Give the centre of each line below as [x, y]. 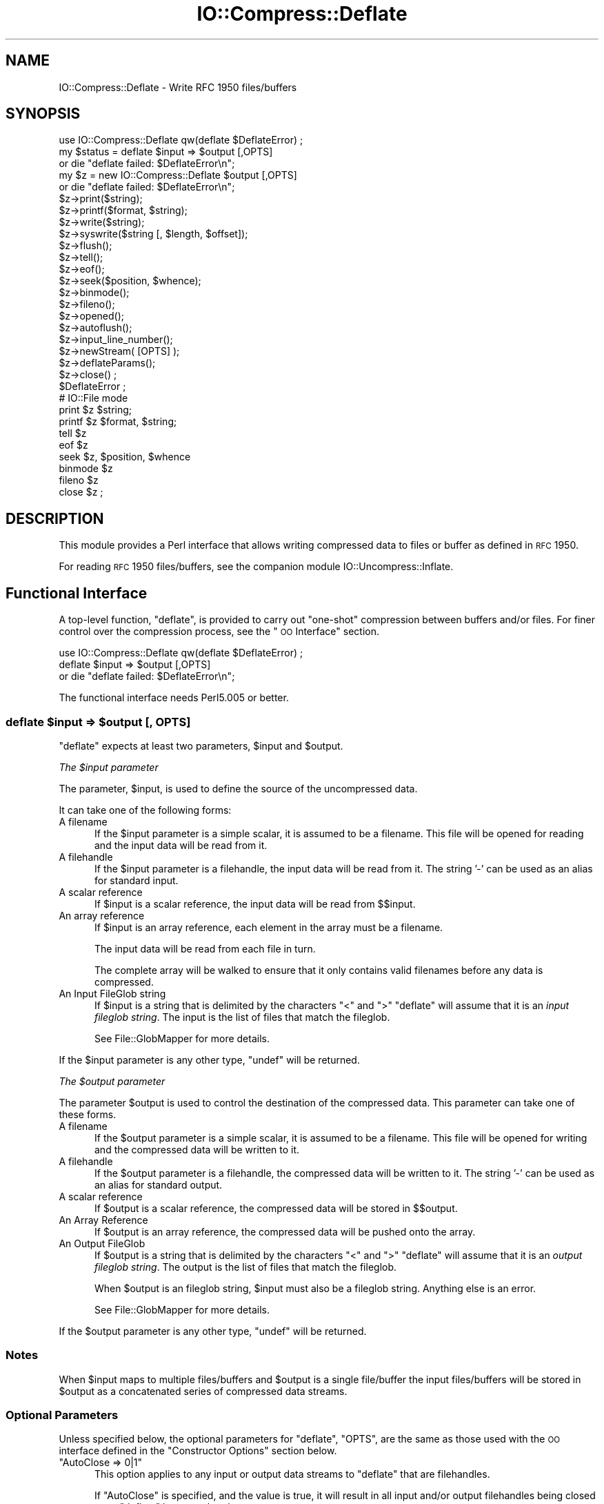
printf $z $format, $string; [118, 422]
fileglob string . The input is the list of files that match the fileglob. [242, 1017]
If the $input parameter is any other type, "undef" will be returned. [209, 1059]
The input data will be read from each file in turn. [205, 948]
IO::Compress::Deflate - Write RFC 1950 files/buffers [178, 87]
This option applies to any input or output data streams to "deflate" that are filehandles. [292, 1474]
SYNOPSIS [43, 114]
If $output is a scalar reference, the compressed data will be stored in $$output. [276, 1208]
